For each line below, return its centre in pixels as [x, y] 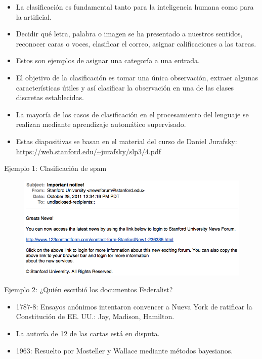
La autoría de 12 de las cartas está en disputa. [88, 333]
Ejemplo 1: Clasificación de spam [55, 168]
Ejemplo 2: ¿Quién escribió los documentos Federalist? [89, 289]
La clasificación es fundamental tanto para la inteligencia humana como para [135, 7]
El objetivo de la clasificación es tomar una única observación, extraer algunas [137, 77]
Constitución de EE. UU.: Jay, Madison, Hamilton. [95, 316]
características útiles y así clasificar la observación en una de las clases [125, 87]
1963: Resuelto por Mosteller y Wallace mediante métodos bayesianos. [124, 350]
